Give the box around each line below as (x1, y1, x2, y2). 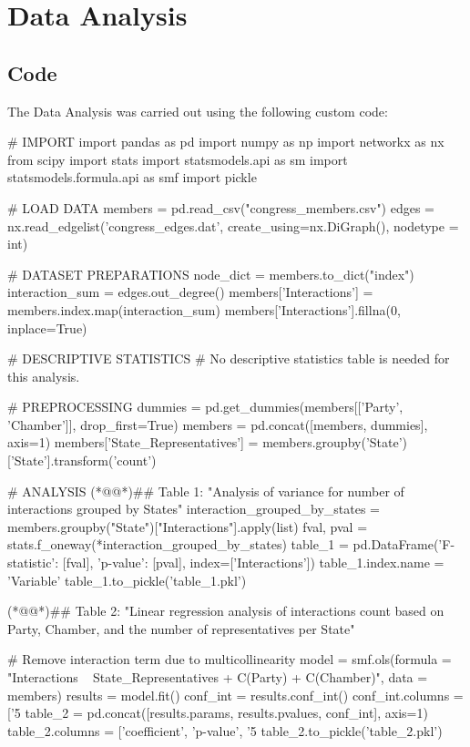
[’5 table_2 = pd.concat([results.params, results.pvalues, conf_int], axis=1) (7, 703, 428, 722)
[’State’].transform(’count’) (7, 451, 157, 470)
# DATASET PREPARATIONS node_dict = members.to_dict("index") (7, 264, 414, 283)
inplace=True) (7, 318, 87, 337)
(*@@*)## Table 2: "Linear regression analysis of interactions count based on (7, 601, 444, 620)
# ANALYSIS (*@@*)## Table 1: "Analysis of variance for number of (7, 481, 404, 500)
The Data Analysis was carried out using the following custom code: (7, 101, 388, 120)
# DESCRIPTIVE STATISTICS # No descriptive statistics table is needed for (7, 349, 450, 368)
